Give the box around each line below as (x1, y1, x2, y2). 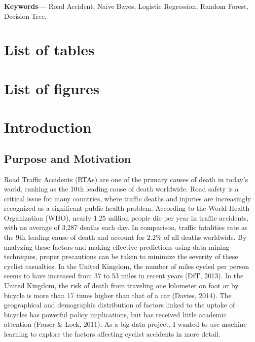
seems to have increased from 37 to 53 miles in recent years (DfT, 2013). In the (4, 270, 244, 281)
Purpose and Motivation (4, 151, 131, 166)
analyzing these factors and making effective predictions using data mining (4, 241, 229, 252)
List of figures (4, 78, 100, 98)
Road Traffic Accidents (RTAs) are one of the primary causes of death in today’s (4, 174, 248, 184)
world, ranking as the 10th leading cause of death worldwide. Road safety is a (4, 184, 239, 194)
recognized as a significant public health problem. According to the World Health (4, 203, 250, 213)
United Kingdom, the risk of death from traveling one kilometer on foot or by (4, 280, 239, 291)
